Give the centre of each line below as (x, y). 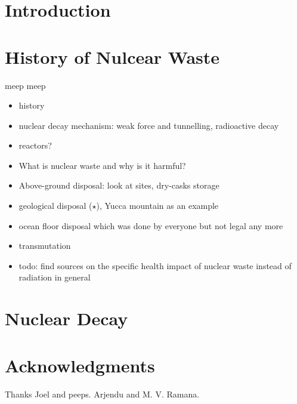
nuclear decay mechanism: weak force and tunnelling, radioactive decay (149, 125)
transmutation (45, 246)
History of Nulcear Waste (112, 56)
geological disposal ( (55, 206)
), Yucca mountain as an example (157, 206)
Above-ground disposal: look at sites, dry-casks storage (119, 185)
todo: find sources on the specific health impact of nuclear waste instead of (155, 265)
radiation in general (55, 277)
